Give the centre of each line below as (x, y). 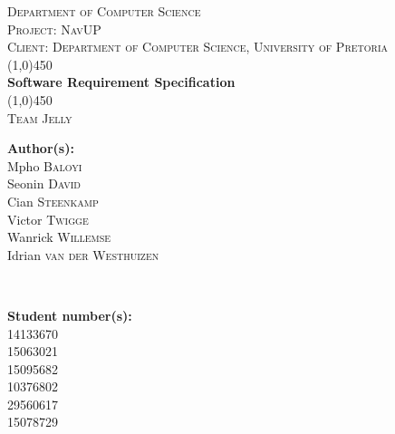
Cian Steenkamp (53, 201)
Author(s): (41, 148)
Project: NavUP (54, 29)
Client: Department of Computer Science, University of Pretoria (198, 47)
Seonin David (44, 183)
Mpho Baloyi (45, 165)
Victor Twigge (48, 219)
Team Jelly (40, 117)
